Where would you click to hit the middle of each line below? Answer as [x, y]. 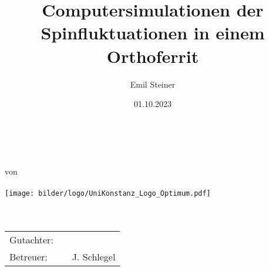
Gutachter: [31, 239]
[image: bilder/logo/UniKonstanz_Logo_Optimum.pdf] [108, 194]
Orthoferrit [153, 56]
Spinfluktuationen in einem [153, 33]
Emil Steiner [153, 84]
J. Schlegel [94, 256]
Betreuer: [28, 256]
